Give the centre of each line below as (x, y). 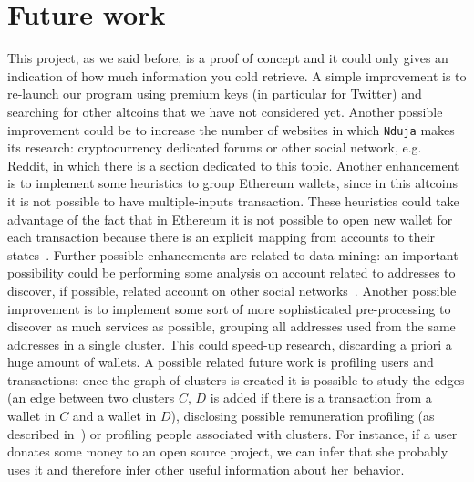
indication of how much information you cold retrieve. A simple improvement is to (237, 75)
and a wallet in (114, 416)
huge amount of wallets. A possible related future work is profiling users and (221, 362)
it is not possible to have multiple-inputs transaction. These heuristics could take (233, 200)
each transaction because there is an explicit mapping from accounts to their (222, 237)
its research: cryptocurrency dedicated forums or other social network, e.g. (215, 147)
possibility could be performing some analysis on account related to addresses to (232, 272)
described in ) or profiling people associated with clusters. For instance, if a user (232, 433)
